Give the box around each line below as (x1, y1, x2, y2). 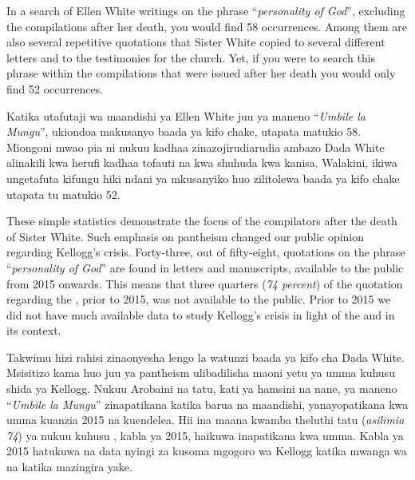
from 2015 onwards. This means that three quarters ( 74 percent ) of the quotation (6, 275, 403, 292)
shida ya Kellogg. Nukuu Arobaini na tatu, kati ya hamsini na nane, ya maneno (6, 380, 397, 397)
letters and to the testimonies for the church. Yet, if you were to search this (6, 49, 376, 65)
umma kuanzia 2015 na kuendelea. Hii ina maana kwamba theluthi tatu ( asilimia (6, 411, 405, 428)
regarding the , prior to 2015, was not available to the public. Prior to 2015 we (6, 291, 391, 307)
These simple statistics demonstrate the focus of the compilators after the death (6, 212, 397, 229)
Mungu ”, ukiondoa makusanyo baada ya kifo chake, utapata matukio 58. (6, 123, 362, 140)
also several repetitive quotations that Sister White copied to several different (6, 34, 385, 50)
